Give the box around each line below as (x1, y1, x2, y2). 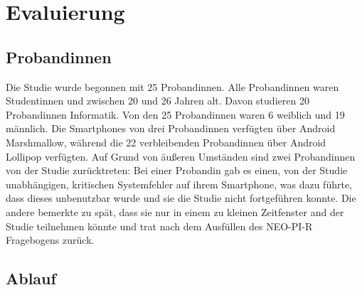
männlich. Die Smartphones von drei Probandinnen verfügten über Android (6, 121, 336, 136)
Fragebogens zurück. (6, 232, 95, 247)
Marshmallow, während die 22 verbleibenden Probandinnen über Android (6, 134, 326, 149)
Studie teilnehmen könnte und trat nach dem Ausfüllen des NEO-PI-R (6, 218, 313, 233)
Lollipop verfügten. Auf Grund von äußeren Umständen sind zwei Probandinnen (6, 149, 356, 163)
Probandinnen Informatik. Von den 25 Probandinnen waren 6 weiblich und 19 (6, 107, 345, 122)
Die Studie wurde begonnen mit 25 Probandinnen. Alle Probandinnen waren (6, 79, 339, 94)
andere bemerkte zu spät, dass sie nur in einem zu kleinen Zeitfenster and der (6, 204, 344, 219)
